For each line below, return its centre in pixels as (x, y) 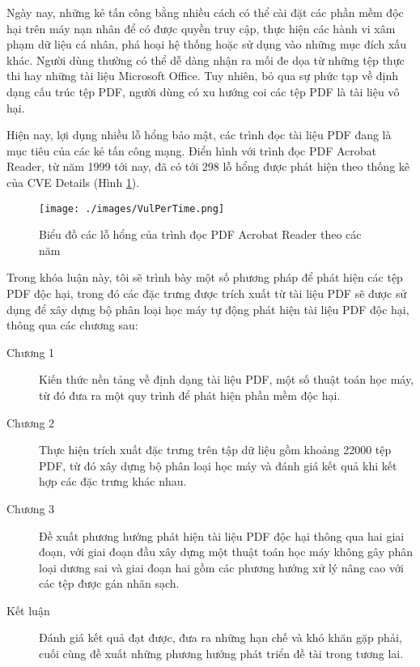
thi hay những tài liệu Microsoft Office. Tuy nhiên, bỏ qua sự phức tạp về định (203, 76)
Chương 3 (31, 508)
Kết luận (28, 610)
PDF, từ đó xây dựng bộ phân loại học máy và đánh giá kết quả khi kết (218, 465)
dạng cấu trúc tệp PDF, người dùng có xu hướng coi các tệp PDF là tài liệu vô (203, 91)
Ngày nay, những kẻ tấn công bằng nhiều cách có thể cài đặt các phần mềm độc (205, 12)
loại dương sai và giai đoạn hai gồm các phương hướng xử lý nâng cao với (221, 567)
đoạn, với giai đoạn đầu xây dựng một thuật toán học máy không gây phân (226, 552)
